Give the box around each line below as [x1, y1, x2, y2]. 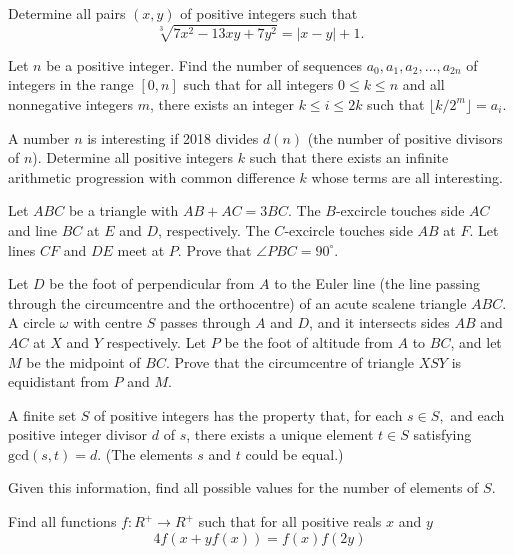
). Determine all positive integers [32, 147, 234, 168]
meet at [117, 239, 165, 260]
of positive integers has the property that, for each [94, 404, 403, 425]
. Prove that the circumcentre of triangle [165, 351, 415, 372]
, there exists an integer [149, 93, 295, 114]
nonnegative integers [8, 93, 133, 114]
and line [8, 219, 58, 240]
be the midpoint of [26, 351, 141, 372]
